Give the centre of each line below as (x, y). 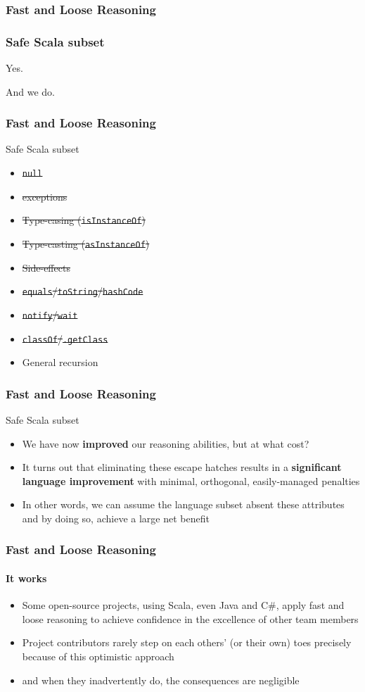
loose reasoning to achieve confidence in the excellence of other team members (190, 618)
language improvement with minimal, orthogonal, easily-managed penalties (191, 480)
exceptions (45, 196)
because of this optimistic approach (98, 656)
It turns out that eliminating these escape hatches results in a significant (182, 467)
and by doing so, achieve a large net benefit (116, 518)
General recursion (60, 362)
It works (26, 578)
